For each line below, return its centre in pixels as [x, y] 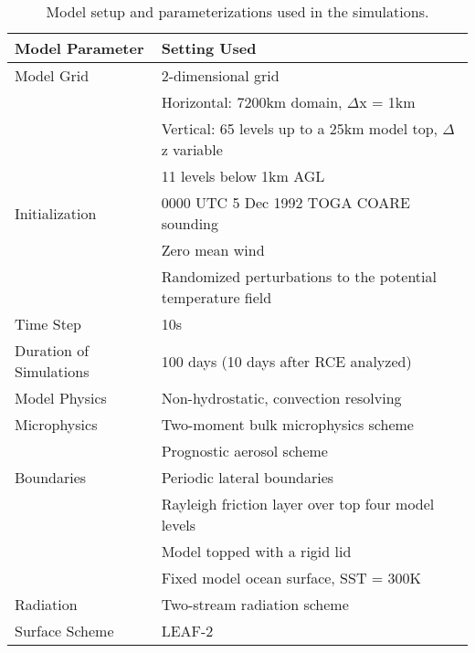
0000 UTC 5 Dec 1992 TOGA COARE [285, 202]
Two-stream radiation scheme [255, 604]
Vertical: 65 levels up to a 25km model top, [299, 128]
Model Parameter [79, 48]
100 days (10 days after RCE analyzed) [286, 361]
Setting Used [209, 48]
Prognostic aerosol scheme [244, 451]
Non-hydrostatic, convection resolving [281, 398]
